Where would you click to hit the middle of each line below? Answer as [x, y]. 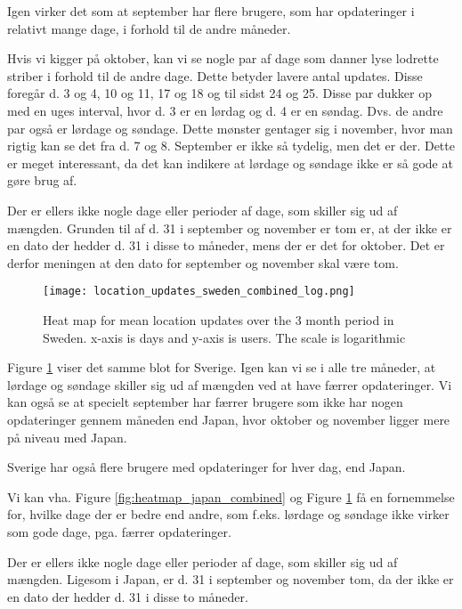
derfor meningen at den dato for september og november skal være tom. [203, 262]
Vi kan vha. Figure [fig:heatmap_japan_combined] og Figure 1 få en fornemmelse [231, 496]
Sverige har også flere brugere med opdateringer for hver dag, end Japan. [207, 467]
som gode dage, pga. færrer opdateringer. [119, 531]
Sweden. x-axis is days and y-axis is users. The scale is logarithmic [224, 337]
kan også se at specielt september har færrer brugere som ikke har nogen [205, 402]
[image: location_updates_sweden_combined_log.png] [199, 292]
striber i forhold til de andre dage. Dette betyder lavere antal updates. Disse [215, 75]
